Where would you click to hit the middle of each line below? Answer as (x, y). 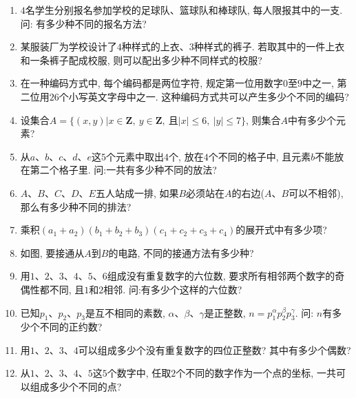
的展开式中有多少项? (281, 230)
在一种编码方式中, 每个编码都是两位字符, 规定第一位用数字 (151, 83)
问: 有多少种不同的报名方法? (83, 23)
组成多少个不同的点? (76, 387)
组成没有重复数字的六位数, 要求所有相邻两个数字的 (221, 276)
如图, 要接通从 (52, 252)
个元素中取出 (135, 156)
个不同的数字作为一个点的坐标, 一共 (256, 373)
